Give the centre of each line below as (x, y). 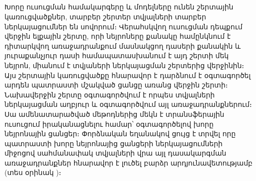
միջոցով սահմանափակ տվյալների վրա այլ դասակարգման (116, 153)
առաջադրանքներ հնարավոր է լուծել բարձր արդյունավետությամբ (128, 162)
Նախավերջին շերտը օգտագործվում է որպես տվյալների (110, 94)
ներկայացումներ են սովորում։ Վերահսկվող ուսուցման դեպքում (124, 26)
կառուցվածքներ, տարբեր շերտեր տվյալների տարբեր (105, 16)
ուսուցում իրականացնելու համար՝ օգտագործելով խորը (109, 124)
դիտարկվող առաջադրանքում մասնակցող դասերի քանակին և (123, 45)
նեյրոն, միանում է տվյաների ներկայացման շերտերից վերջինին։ (125, 65)
